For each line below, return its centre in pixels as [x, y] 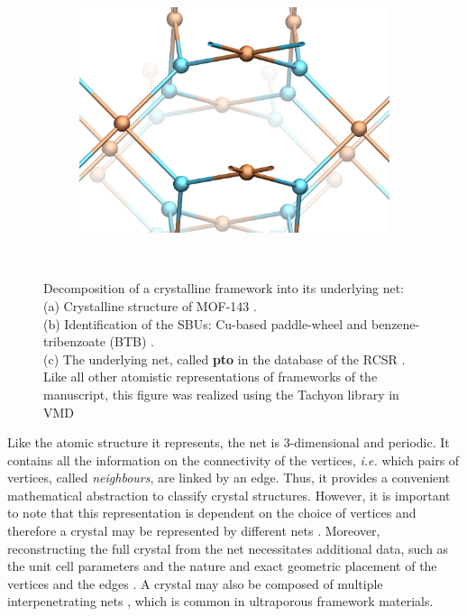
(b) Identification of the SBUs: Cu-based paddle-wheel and [206, 323]
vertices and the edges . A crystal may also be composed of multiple [195, 583]
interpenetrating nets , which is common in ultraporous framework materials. [220, 601]
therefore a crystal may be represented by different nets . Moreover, [194, 531]
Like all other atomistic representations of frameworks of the [211, 377]
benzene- [395, 323]
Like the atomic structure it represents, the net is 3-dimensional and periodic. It [229, 442]
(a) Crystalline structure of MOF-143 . [150, 305]
